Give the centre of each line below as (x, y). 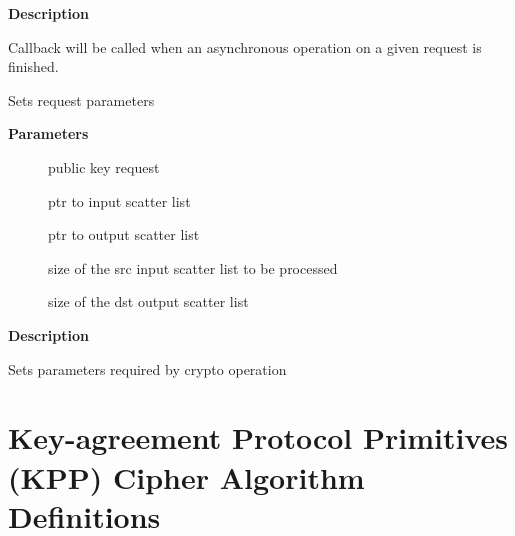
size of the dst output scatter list (148, 301)
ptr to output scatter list (124, 234)
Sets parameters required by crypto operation (147, 368)
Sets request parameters (81, 99)
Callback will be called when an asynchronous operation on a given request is (245, 46)
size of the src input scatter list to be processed (193, 267)
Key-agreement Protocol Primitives (258, 437)
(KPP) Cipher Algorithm (186, 476)
